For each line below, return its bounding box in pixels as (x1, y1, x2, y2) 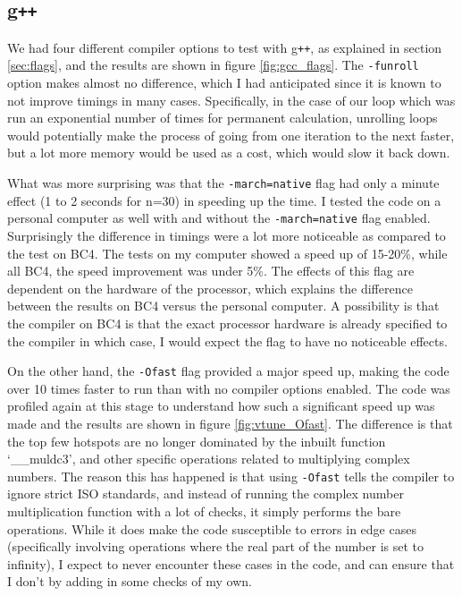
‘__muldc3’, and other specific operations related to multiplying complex (7, 449, 410, 468)
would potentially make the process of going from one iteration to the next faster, (7, 125, 455, 144)
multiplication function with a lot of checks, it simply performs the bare (7, 502, 401, 520)
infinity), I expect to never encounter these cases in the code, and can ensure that (7, 554, 455, 573)
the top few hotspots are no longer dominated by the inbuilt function (7, 431, 386, 450)
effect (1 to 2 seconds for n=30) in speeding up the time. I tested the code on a (7, 191, 441, 209)
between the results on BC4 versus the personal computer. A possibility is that (7, 296, 440, 315)
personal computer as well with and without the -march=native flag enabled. (7, 209, 431, 227)
